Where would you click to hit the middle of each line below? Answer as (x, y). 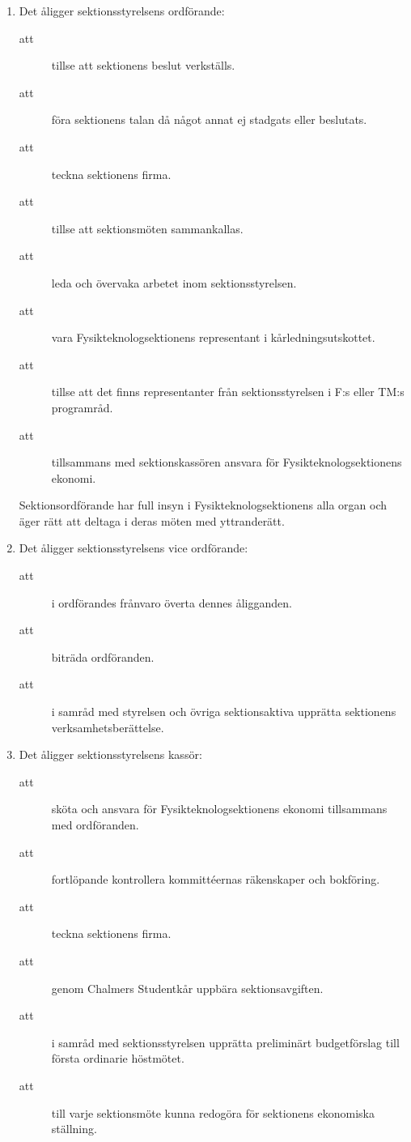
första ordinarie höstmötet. (118, 1058)
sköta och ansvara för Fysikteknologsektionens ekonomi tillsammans (219, 809)
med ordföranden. (95, 825)
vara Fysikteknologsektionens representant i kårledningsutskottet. (213, 337)
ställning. (74, 1129)
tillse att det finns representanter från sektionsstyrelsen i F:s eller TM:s (228, 392)
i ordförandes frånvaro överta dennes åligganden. (172, 602)
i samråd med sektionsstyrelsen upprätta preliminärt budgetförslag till (225, 1042)
